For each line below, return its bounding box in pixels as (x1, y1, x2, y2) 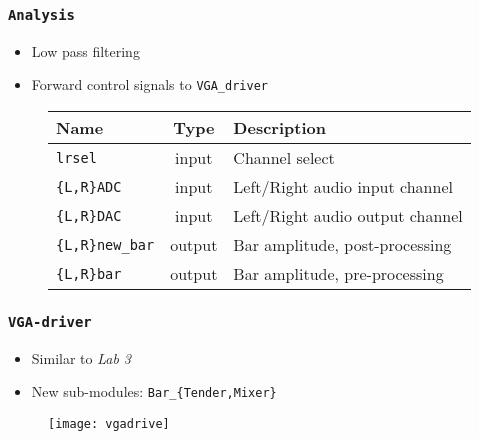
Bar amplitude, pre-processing (233, 262, 444, 286)
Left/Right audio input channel (233, 175, 453, 199)
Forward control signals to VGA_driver (31, 74, 268, 95)
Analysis (8, 6, 75, 23)
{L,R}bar (56, 265, 122, 282)
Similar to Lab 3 (31, 347, 132, 368)
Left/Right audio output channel (233, 204, 463, 228)
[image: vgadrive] (48, 417, 170, 432)
